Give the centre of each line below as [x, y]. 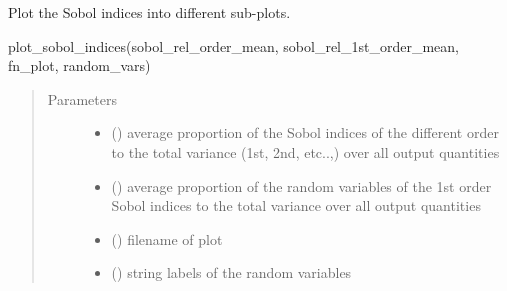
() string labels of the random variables [231, 272]
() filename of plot [167, 238]
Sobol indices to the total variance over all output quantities [296, 205]
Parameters [82, 98]
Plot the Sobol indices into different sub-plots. [149, 12]
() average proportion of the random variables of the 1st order [301, 185]
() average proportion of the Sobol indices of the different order [305, 132]
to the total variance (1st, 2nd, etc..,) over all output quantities [305, 151]
